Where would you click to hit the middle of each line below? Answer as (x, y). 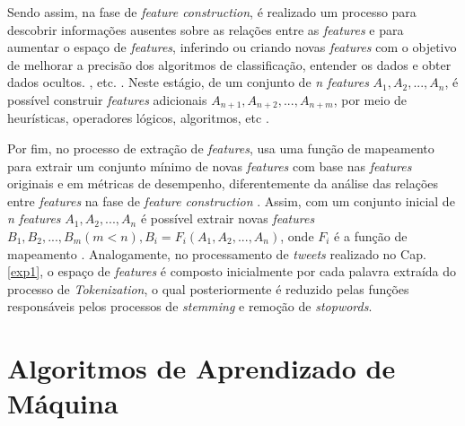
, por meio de (370, 99)
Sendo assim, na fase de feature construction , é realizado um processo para (212, 12)
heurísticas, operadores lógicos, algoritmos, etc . (138, 118)
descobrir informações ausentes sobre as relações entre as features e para (206, 29)
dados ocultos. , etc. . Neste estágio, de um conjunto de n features (188, 82)
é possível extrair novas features (228, 218)
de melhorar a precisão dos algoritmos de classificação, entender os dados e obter (229, 64)
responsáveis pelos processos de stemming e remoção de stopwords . (190, 306)
